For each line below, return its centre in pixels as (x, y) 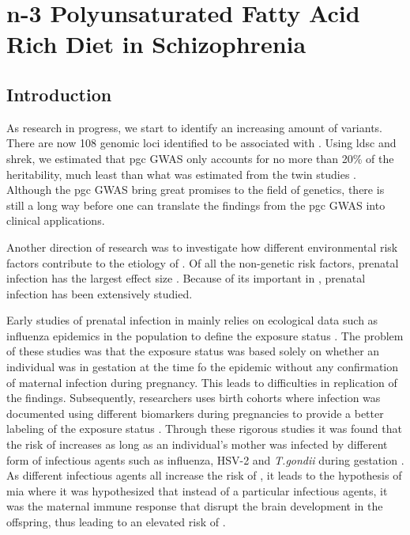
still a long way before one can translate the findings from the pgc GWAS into (196, 205)
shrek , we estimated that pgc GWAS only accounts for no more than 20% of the (200, 158)
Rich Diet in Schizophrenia (156, 44)
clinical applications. (56, 220)
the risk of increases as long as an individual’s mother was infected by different (197, 444)
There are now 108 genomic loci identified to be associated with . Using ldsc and (201, 143)
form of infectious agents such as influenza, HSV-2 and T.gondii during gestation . (205, 459)
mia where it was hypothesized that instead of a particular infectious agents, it (197, 490)
